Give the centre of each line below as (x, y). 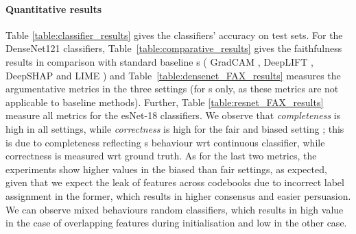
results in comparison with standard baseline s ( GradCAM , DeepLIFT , (159, 61)
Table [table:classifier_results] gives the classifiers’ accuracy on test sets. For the (174, 35)
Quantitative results (54, 9)
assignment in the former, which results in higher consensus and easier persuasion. (178, 195)
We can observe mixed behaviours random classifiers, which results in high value (175, 209)
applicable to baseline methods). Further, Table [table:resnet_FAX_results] (165, 102)
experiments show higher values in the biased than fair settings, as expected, (166, 169)
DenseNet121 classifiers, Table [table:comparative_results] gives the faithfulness (174, 48)
